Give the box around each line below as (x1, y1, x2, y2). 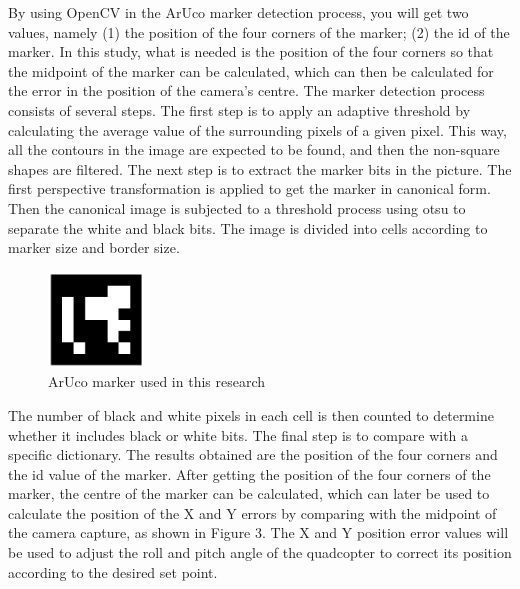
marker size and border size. (8, 237, 180, 258)
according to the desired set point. (8, 561, 218, 582)
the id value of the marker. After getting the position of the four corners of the (8, 463, 491, 484)
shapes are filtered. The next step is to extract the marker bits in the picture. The (8, 158, 512, 179)
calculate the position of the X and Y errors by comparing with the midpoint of (8, 502, 497, 523)
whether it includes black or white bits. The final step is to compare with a (8, 424, 469, 445)
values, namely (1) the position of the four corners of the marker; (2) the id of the (8, 21, 510, 42)
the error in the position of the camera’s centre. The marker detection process (8, 80, 485, 101)
